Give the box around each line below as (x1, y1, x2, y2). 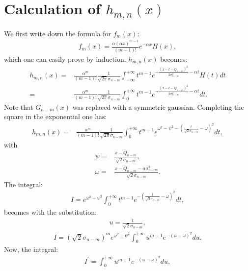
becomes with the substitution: (4, 207, 97, 217)
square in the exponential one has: (4, 111, 107, 122)
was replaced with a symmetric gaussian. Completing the (72, 101, 244, 112)
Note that (4, 101, 33, 112)
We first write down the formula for (4, 28, 111, 38)
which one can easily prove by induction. (4, 53, 126, 64)
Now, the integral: (4, 244, 58, 254)
